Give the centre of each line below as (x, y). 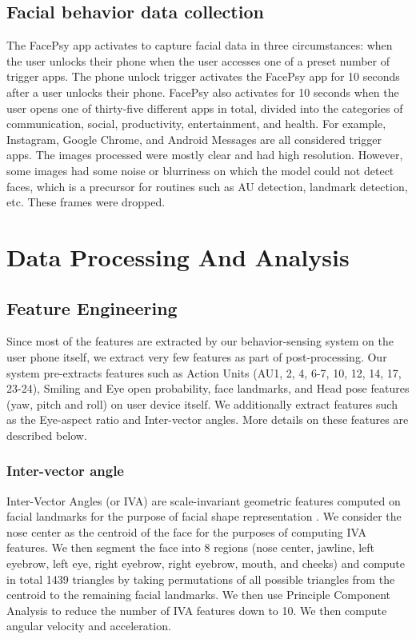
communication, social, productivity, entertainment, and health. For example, (196, 124)
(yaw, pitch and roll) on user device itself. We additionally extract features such (202, 403)
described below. (47, 435)
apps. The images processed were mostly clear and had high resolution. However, (205, 155)
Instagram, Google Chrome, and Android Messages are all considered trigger (194, 139)
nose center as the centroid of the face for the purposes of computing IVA (186, 531)
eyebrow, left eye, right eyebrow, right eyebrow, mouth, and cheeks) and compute (206, 563)
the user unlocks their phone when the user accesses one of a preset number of (198, 60)
